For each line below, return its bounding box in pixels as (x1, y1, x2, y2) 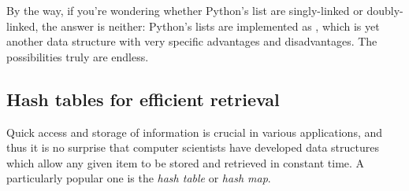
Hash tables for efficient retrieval (6, 86, 280, 111)
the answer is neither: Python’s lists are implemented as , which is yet (42, 17, 380, 34)
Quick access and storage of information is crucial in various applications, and (6, 123, 383, 140)
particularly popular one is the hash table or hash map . (6, 170, 271, 186)
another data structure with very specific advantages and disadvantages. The (6, 33, 377, 50)
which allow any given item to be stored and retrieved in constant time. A (6, 154, 365, 171)
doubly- (366, 2, 403, 18)
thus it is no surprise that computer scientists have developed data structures (6, 139, 379, 156)
